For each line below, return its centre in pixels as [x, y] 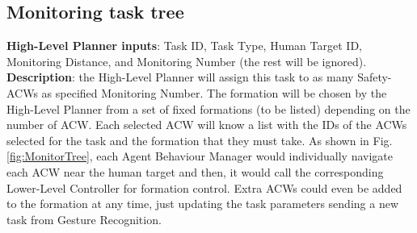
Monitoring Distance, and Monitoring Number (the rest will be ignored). [187, 61]
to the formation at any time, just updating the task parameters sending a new [202, 204]
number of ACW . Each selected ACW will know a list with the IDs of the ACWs [207, 125]
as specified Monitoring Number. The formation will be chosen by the [214, 92]
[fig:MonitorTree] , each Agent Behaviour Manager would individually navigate [200, 156]
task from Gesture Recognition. [84, 219]
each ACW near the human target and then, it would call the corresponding [195, 171]
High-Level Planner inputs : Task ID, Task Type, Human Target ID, [184, 46]
